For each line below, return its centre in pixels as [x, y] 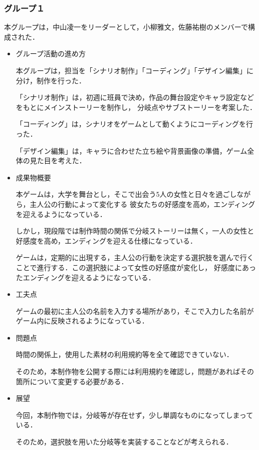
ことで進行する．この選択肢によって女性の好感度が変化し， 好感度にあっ [136, 267]
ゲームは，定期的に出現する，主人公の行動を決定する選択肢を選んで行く [135, 257]
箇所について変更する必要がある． [72, 381]
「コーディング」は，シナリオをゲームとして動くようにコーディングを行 [134, 124]
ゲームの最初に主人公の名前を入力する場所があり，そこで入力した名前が [135, 311]
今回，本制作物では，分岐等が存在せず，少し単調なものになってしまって [135, 415]
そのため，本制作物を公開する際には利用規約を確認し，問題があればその [135, 371]
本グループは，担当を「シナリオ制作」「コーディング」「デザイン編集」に [135, 70]
